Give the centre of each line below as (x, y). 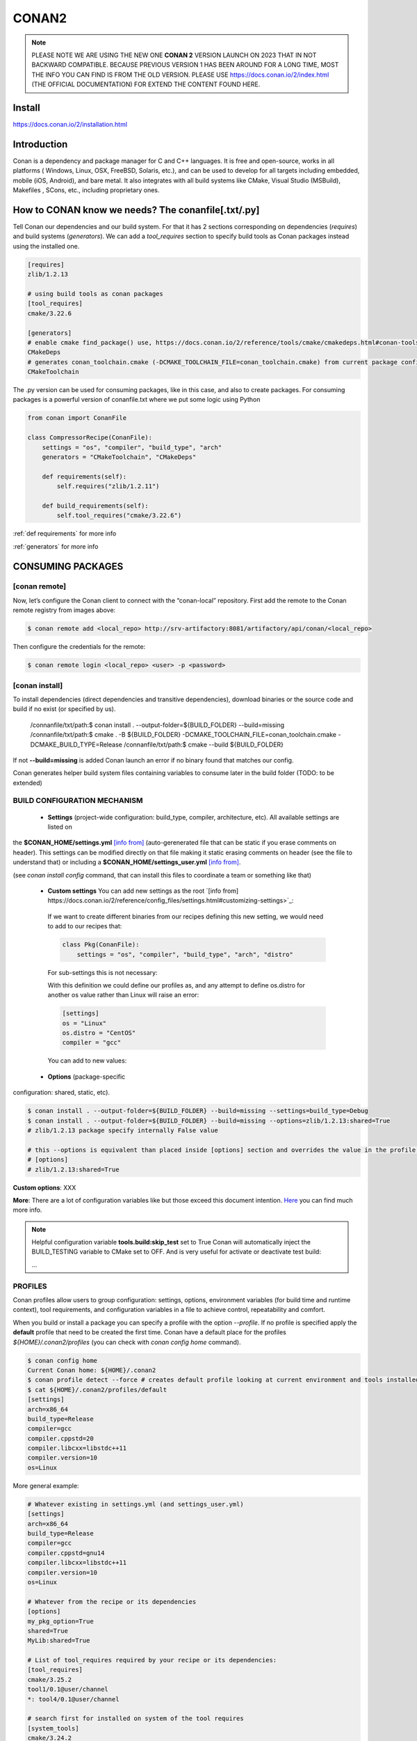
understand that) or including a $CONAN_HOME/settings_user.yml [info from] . (127, 862)
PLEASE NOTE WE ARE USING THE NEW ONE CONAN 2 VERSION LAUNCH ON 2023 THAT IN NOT (174, 55)
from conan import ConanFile (77, 418)
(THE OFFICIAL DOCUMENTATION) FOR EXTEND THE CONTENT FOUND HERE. (146, 84)
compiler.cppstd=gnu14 (66, 1553)
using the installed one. (46, 246)
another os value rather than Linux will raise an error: (123, 995)
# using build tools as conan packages (95, 294)
